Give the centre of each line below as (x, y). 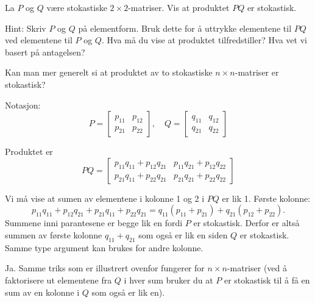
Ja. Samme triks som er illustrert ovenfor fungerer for (105, 268)
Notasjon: (23, 105)
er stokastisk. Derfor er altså (246, 223)
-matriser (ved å (257, 268)
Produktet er (29, 151)
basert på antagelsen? (45, 52)
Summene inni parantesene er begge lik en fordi (94, 223)
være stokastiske (77, 7)
